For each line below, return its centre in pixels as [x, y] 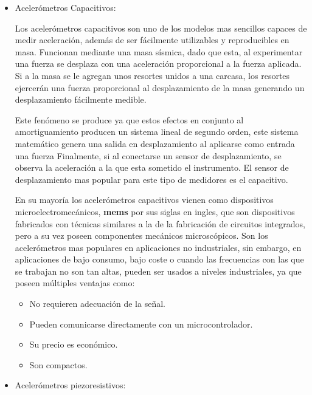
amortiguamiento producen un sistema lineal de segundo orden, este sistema [157, 132]
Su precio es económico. [74, 344]
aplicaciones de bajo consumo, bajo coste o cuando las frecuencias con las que [159, 259]
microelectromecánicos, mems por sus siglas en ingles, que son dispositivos [155, 211]
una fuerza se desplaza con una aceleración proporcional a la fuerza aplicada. [158, 64]
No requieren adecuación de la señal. [97, 304]
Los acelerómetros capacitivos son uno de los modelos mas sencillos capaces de [161, 28]
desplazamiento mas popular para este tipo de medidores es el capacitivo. [151, 179]
